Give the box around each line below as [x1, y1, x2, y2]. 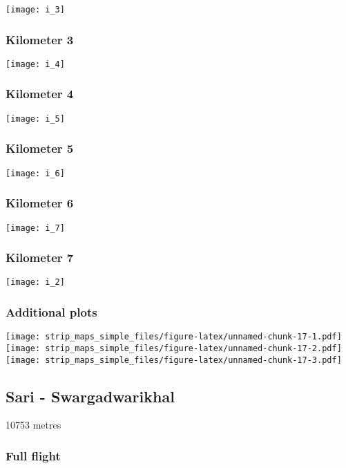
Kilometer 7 [6, 249, 74, 266]
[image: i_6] [6, 168, 65, 178]
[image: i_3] [6, 5, 65, 15]
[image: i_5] [6, 113, 65, 124]
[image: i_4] [6, 59, 65, 69]
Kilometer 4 [6, 85, 74, 102]
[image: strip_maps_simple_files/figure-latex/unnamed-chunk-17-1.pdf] [6, 332, 342, 342]
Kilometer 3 [6, 30, 74, 48]
